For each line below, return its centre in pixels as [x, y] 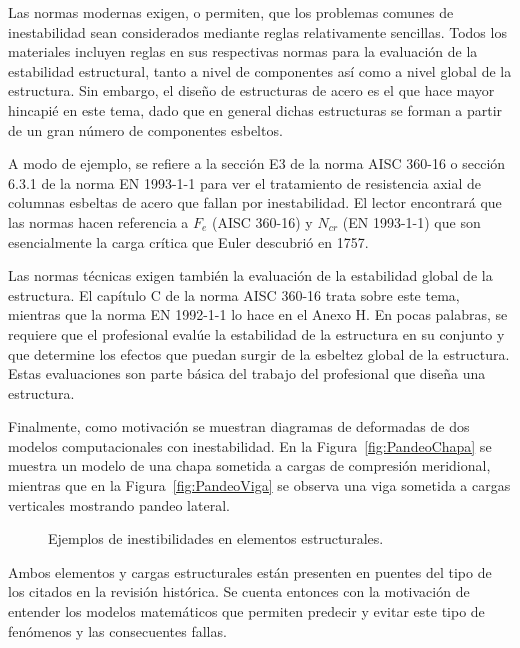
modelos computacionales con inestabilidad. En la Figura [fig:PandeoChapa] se [250, 445]
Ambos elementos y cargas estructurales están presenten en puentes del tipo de [250, 571]
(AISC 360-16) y [262, 221]
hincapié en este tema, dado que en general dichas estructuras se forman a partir [255, 109]
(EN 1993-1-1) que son [411, 221]
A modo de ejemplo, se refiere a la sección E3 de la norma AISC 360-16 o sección [257, 163]
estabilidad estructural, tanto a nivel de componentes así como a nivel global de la [260, 70]
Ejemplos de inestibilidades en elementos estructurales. [216, 538]
